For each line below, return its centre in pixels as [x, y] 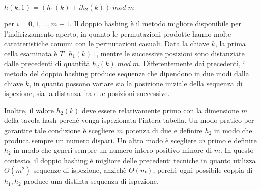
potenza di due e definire [164, 130]
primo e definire [232, 140]
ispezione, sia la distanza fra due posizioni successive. [87, 93]
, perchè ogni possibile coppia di [203, 170]
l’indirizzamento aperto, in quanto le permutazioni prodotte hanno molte [118, 33]
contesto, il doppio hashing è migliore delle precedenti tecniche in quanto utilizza [130, 160]
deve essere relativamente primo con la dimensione [160, 110]
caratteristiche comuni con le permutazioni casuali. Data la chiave [107, 43]
